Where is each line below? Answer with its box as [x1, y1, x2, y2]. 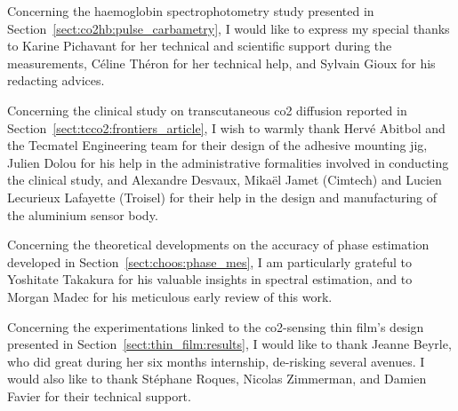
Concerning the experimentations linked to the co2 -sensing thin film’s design [7, 317, 424, 336]
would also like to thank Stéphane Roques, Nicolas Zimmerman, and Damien [7, 369, 427, 388]
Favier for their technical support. [7, 386, 191, 405]
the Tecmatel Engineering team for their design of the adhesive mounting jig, [7, 136, 428, 154]
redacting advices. [7, 71, 105, 90]
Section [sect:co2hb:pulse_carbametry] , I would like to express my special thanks [7, 19, 450, 37]
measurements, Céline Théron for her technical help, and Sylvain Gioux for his [7, 53, 436, 72]
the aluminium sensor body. [7, 205, 158, 224]
